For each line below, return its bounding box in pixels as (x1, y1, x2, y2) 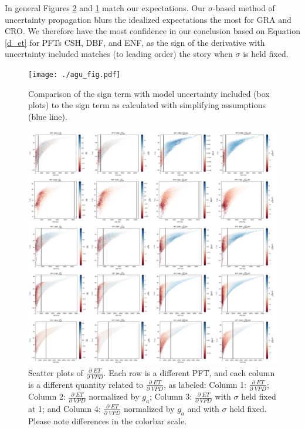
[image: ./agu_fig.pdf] (28, 70, 121, 79)
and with (187, 402, 219, 414)
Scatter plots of (28, 366, 83, 378)
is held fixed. (243, 48, 289, 60)
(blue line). (28, 110, 67, 122)
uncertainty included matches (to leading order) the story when (5, 48, 233, 60)
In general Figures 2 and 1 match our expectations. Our (5, 2, 206, 14)
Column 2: (28, 390, 66, 403)
